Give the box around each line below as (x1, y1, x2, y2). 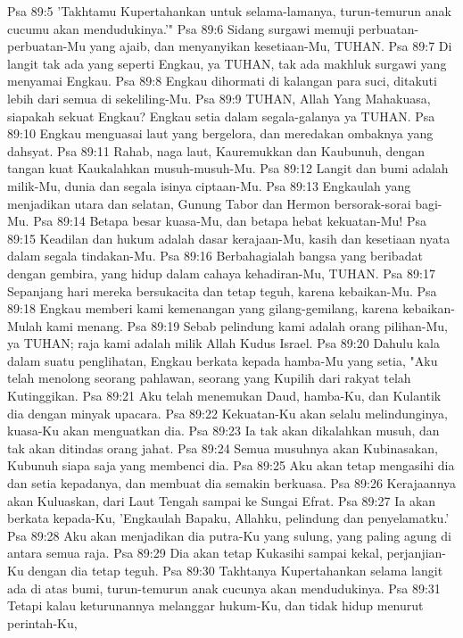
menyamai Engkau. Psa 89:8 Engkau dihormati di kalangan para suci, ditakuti (7, 71, 437, 90)
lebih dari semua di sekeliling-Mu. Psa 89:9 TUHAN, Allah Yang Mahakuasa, (7, 88, 431, 107)
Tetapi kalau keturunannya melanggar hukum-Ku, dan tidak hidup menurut (7, 596, 424, 615)
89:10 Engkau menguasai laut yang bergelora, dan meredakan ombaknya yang (7, 124, 434, 143)
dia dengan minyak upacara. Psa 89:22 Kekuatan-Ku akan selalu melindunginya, (7, 403, 448, 422)
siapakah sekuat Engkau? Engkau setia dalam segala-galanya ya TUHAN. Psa (7, 106, 435, 125)
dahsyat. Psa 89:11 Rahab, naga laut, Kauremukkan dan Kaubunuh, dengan (7, 141, 426, 160)
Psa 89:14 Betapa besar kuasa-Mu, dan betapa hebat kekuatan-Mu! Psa (33, 211, 426, 230)
